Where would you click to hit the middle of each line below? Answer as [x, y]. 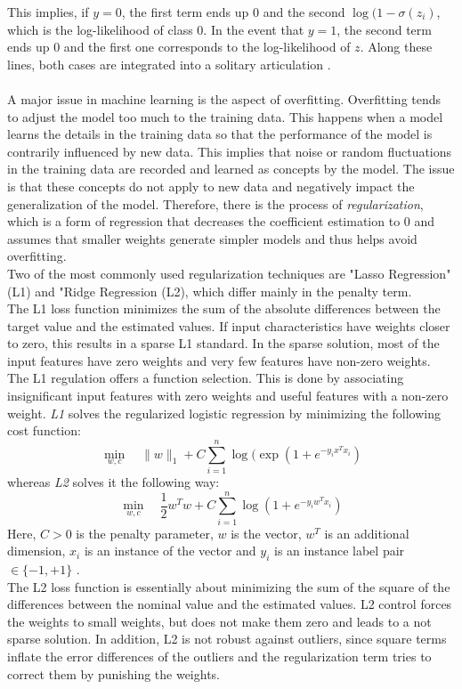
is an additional [367, 533]
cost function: [44, 430]
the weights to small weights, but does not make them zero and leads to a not [219, 621]
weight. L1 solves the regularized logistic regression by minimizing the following [224, 413]
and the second [304, 12]
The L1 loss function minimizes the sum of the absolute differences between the [224, 308]
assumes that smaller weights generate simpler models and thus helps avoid [212, 238]
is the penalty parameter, [145, 533]
